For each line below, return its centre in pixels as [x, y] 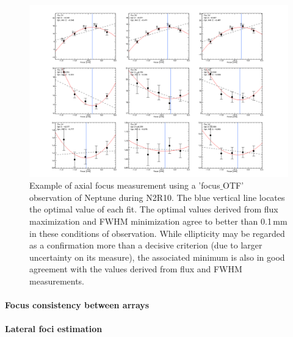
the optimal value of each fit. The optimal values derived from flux [154, 209]
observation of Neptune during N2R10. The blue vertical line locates [157, 197]
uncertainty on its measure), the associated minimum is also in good [157, 257]
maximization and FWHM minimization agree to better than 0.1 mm [158, 221]
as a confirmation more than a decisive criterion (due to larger [146, 245]
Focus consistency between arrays [77, 305]
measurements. [57, 281]
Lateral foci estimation [54, 329]
